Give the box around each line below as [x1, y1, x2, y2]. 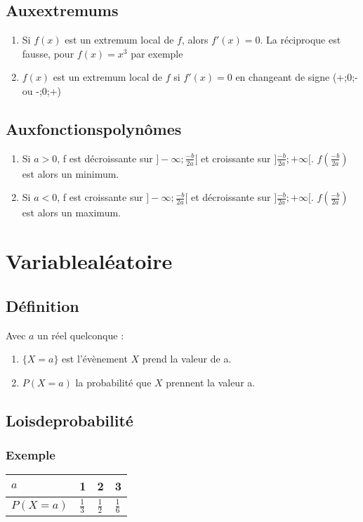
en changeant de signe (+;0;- [235, 70, 358, 84]
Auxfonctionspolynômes [6, 117, 182, 139]
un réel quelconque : [37, 327, 124, 342]
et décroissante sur [191, 190, 271, 204]
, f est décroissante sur [57, 150, 153, 165]
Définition [6, 294, 79, 316]
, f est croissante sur [57, 190, 143, 204]
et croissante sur [201, 150, 271, 165]
